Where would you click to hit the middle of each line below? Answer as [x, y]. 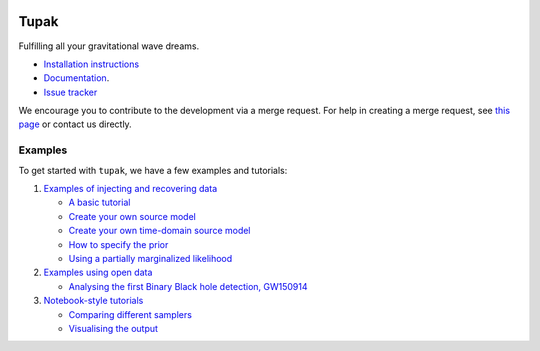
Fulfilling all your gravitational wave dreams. [109, 46]
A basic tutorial [99, 202]
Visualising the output [113, 328]
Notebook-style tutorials [93, 301]
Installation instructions [91, 64]
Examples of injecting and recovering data [130, 188]
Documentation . [76, 78]
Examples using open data [98, 272]
